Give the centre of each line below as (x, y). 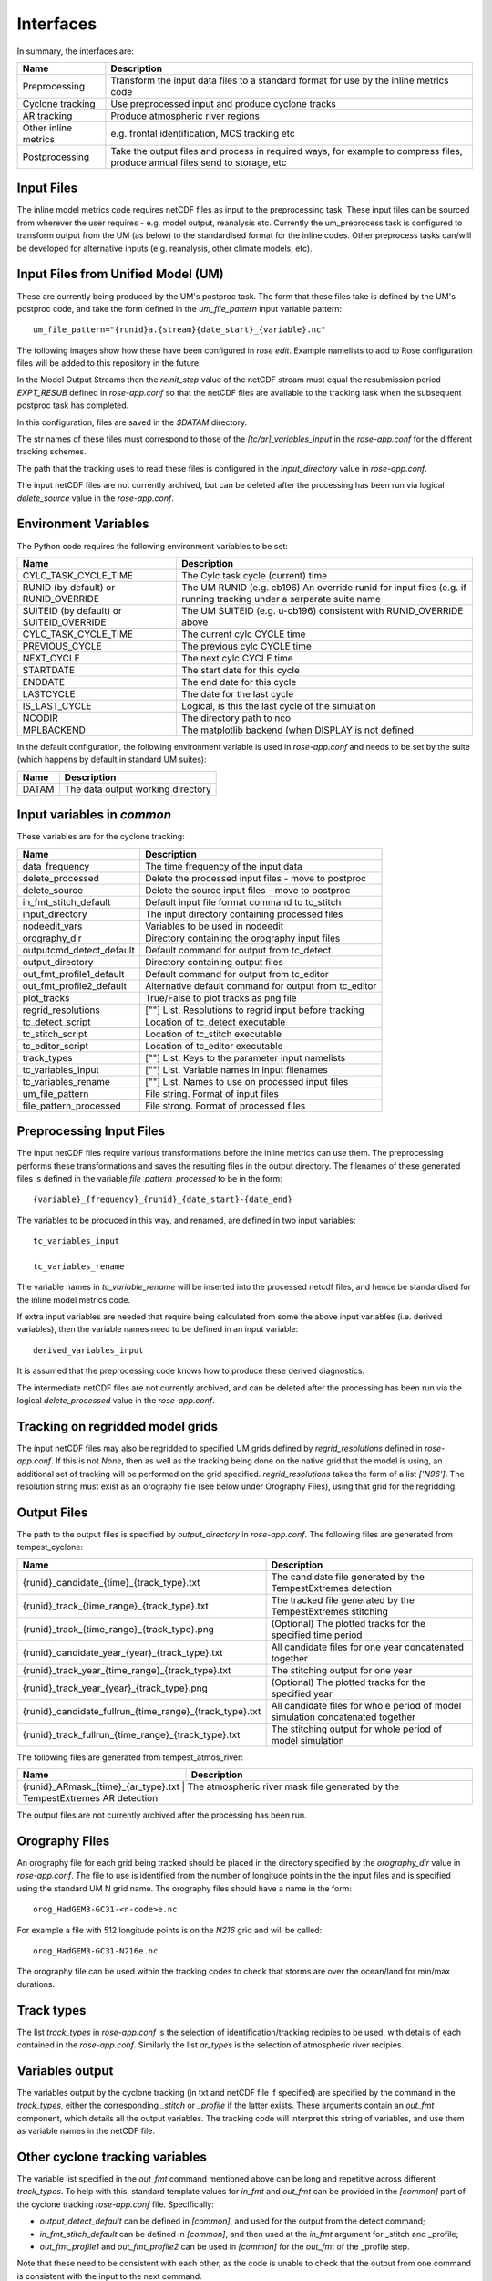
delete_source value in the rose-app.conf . (96, 498)
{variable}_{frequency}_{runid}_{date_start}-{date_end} (163, 1199)
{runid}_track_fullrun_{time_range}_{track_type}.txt (131, 1734)
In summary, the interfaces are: (75, 51)
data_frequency (56, 866)
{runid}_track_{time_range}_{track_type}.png (118, 1629)
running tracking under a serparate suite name (282, 599)
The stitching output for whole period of (357, 1729)
